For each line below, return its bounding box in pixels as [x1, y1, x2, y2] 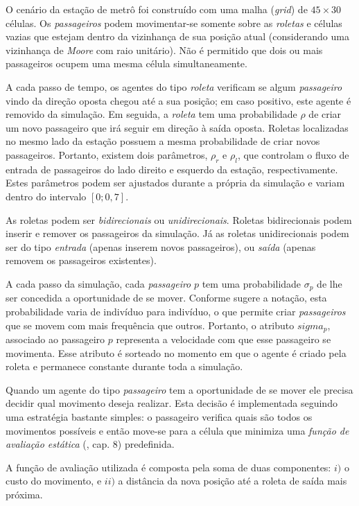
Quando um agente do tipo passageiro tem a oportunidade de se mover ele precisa [6, 382, 353, 396]
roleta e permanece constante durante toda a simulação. [6, 359, 243, 374]
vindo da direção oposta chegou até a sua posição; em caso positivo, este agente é [6, 93, 351, 107]
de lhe [317, 276, 342, 290]
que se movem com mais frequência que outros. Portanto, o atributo [6, 317, 295, 332]
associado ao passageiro [6, 331, 105, 346]
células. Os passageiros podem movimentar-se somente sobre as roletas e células [6, 15, 342, 30]
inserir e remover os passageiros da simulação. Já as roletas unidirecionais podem [6, 226, 349, 241]
